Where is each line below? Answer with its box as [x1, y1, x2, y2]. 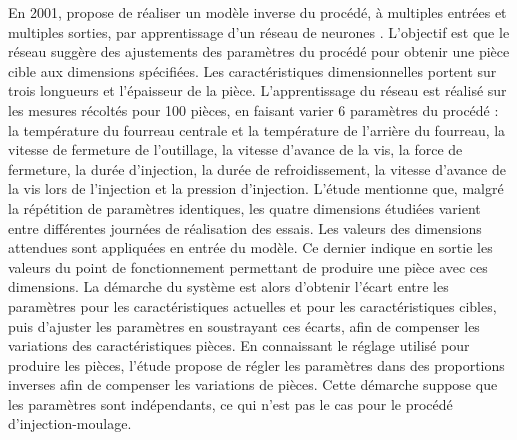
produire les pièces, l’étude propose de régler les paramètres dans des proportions [8, 354, 505, 375]
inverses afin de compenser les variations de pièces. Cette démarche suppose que [8, 374, 498, 395]
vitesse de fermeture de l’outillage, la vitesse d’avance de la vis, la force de [8, 139, 463, 160]
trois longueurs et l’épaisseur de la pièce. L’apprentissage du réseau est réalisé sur [8, 80, 507, 101]
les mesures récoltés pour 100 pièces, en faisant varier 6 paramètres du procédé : [8, 99, 499, 120]
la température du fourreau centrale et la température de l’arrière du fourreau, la [8, 119, 506, 140]
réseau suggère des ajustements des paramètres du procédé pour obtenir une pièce [8, 41, 510, 62]
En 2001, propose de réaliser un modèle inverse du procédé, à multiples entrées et [8, 2, 507, 22]
